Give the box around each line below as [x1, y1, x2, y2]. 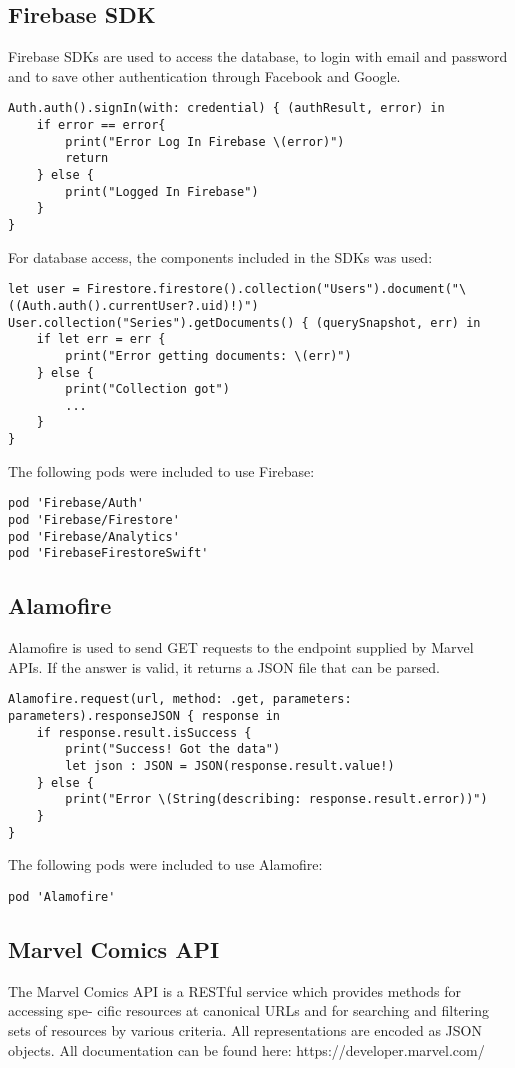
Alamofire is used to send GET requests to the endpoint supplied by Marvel [8, 637, 474, 658]
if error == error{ [36, 118, 166, 133]
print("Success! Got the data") [65, 742, 281, 757]
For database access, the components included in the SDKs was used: [8, 246, 433, 267]
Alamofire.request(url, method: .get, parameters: [8, 692, 352, 707]
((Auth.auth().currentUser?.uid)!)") [8, 298, 259, 313]
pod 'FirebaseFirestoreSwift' [8, 546, 209, 561]
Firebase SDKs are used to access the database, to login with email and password [8, 46, 508, 67]
